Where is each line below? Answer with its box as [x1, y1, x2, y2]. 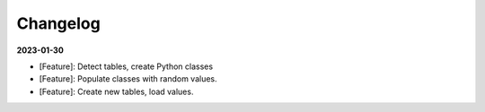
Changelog [16, 13, 101, 33]
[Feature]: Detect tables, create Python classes [39, 61, 214, 72]
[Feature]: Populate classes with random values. [39, 73, 217, 84]
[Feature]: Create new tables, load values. [39, 86, 194, 97]
